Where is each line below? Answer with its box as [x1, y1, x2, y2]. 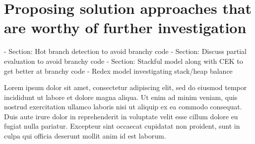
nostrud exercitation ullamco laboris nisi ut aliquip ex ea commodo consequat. [4, 101, 242, 112]
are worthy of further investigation [4, 17, 247, 38]
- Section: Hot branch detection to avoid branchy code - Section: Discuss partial [4, 46, 247, 56]
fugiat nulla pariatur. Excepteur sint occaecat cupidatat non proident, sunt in [4, 121, 240, 131]
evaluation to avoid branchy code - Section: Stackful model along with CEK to [4, 55, 243, 66]
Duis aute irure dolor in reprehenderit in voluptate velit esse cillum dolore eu [4, 111, 238, 121]
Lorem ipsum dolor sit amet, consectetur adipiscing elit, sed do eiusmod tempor [4, 82, 247, 93]
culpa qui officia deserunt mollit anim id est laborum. [4, 131, 166, 141]
